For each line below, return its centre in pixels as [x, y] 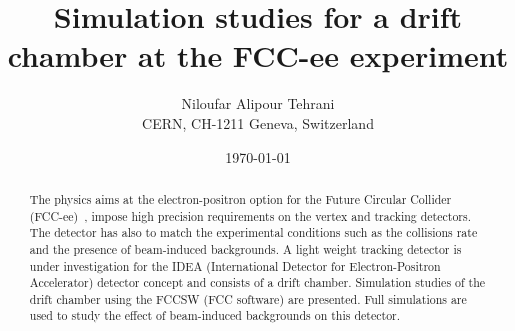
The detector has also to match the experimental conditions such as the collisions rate [253, 232]
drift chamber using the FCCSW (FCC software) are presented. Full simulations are [248, 298]
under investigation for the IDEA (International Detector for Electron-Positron [235, 265]
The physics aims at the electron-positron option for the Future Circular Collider [240, 198]
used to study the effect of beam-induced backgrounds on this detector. [215, 315]
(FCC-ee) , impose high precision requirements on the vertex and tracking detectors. [250, 215]
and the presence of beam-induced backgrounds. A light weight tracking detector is [245, 248]
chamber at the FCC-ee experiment [258, 55]
